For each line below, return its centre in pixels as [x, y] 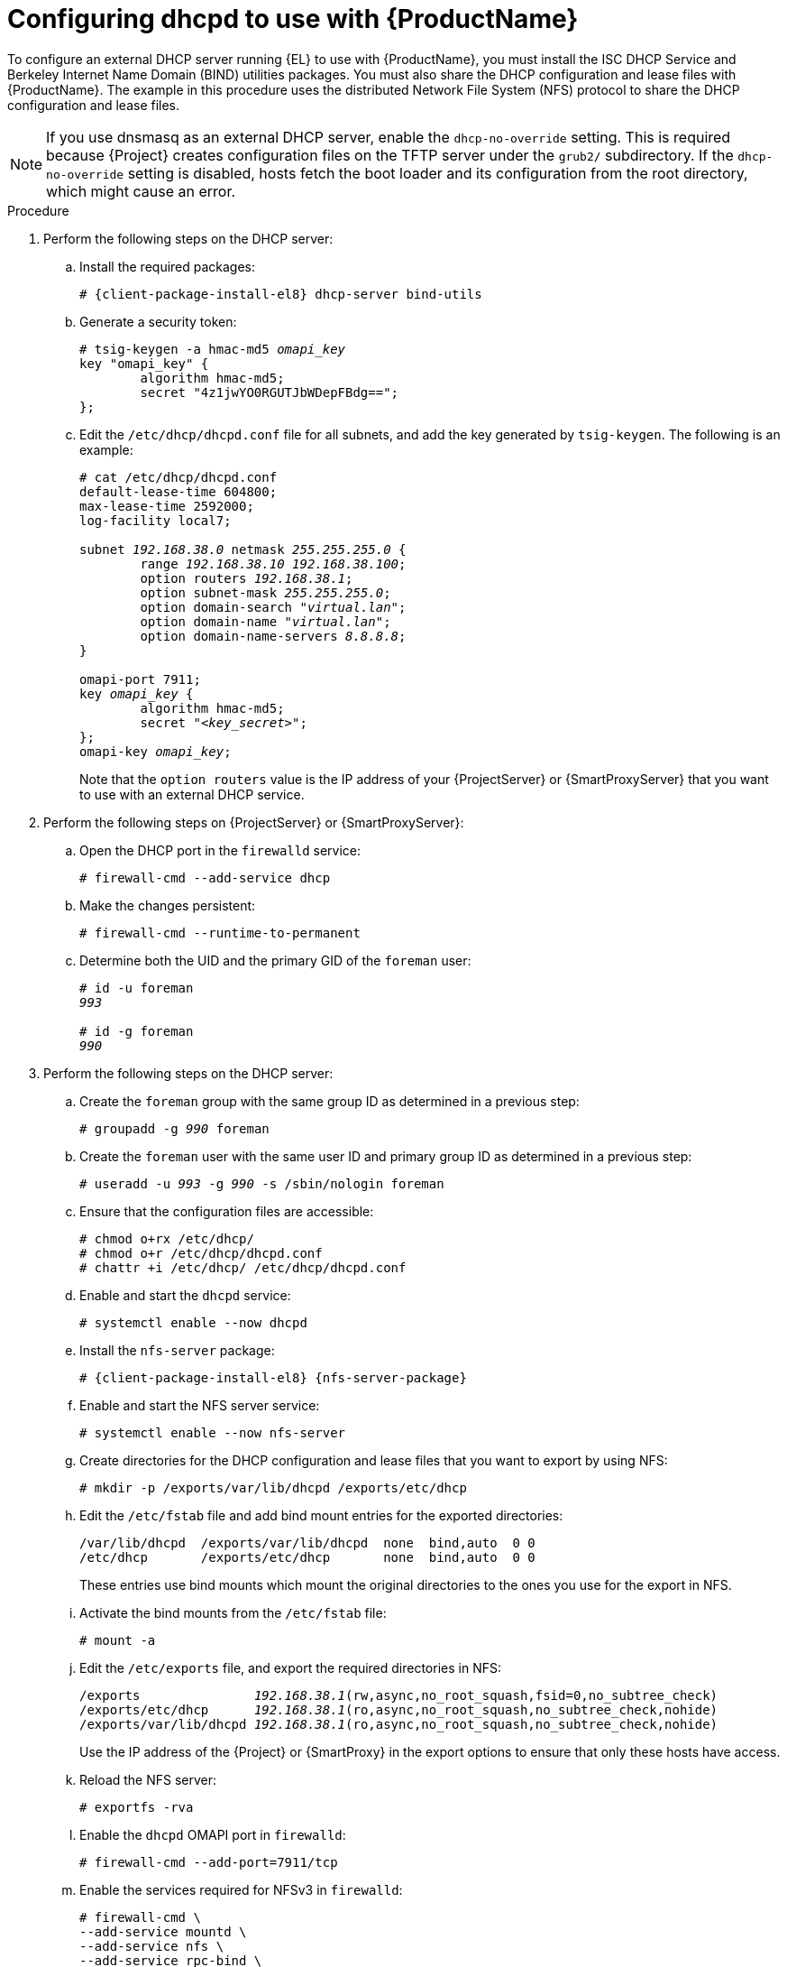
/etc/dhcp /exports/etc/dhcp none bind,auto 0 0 [307, 1557]
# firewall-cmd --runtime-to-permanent [220, 933]
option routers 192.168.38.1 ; [247, 578]
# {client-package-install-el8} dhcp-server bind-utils [281, 294]
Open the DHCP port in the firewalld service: [220, 850]
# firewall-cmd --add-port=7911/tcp [209, 1862]
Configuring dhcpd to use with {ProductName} [293, 19]
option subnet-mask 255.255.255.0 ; [265, 592]
